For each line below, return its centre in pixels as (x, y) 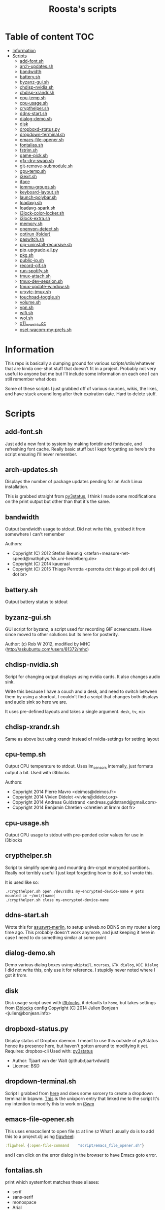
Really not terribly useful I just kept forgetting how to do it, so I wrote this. (80, 872)
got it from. (16, 975)
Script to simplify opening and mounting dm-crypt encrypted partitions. (78, 868)
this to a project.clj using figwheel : (40, 1136)
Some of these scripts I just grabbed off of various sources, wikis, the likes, (82, 388)
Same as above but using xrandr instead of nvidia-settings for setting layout (82, 739)
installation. (17, 487)
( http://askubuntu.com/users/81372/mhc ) (47, 649)
